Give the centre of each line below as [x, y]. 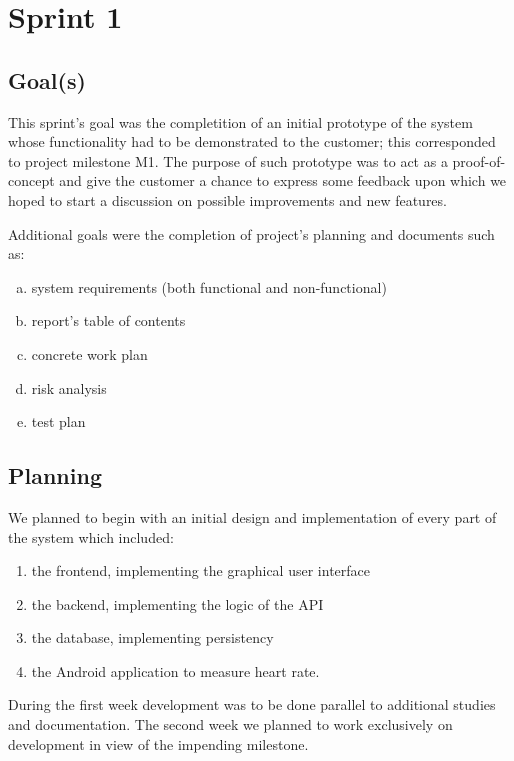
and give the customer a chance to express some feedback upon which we [283, 180]
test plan [58, 421]
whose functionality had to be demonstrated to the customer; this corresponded [252, 141]
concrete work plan [89, 353]
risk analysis [69, 387]
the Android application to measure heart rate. [175, 670]
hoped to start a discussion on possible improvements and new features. [227, 199]
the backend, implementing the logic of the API [177, 603]
